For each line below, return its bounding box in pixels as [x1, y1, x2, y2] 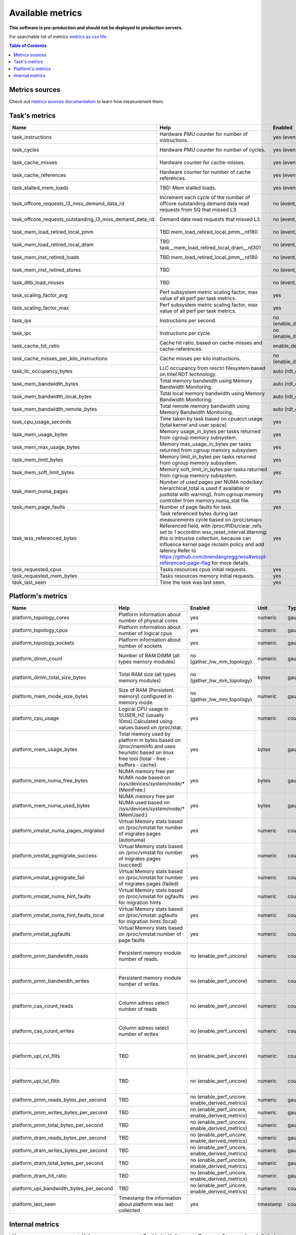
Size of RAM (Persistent [118, 687, 174, 694]
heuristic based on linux [118, 749, 175, 756]
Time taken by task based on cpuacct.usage [159, 415, 263, 422]
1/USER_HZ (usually [118, 712, 165, 719]
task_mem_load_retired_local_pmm [12, 228, 94, 235]
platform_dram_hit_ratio [12, 1172, 67, 1179]
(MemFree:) [118, 786, 146, 793]
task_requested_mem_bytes [12, 572, 77, 579]
